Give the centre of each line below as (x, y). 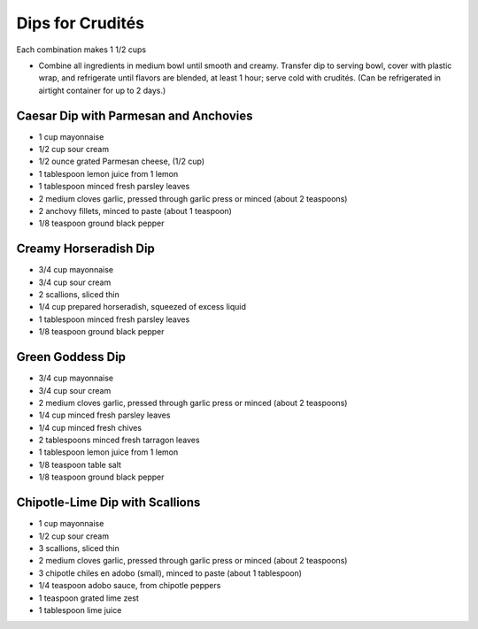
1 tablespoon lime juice (80, 610)
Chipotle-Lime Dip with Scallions (108, 503)
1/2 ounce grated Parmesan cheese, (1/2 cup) (122, 161)
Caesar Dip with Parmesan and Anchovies (135, 115)
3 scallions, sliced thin (79, 548)
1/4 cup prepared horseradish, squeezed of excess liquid (143, 307)
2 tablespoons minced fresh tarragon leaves (119, 440)
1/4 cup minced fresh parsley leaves (104, 415)
